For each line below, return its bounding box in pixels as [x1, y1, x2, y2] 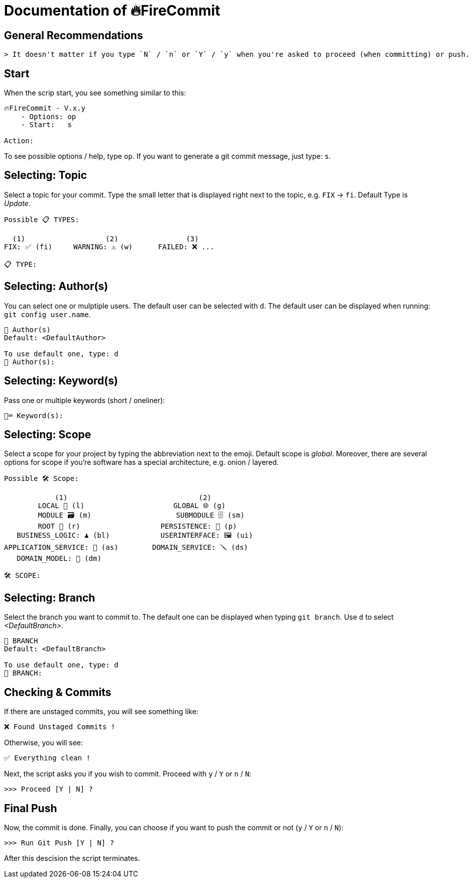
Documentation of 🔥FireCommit [4, 2, 220, 19]
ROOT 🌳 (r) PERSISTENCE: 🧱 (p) [38, 522, 237, 531]
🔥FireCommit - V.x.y [4, 104, 85, 113]
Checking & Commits [4, 685, 111, 699]
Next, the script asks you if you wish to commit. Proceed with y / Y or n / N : [4, 769, 252, 778]
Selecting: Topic [4, 169, 87, 182]
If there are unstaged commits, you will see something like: [4, 707, 198, 716]
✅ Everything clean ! [4, 754, 90, 762]
